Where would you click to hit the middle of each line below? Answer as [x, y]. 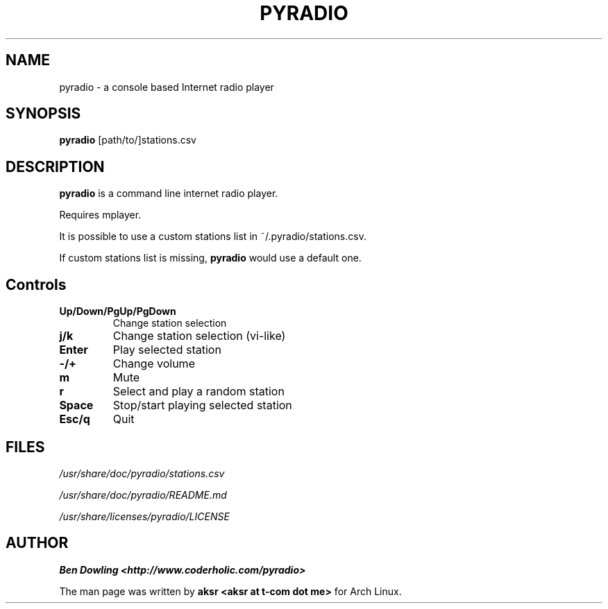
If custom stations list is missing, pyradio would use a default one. [210, 258]
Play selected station [167, 350]
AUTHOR [37, 543]
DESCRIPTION [55, 166]
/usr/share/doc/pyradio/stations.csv [142, 473]
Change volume [154, 364]
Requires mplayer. [100, 215]
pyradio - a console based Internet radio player [167, 87]
